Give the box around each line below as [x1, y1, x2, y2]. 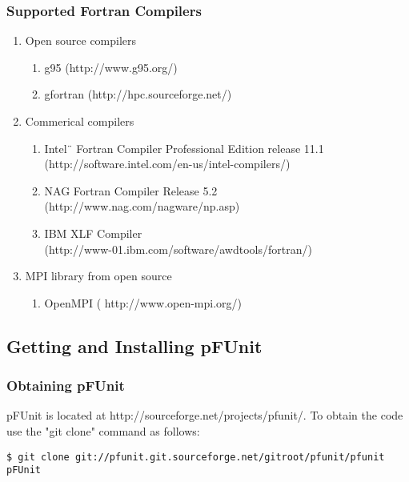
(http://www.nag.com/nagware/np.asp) [44, 198, 240, 215]
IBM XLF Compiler [44, 224, 142, 241]
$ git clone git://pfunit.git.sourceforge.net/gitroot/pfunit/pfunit [6, 451, 385, 463]
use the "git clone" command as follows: [6, 422, 200, 439]
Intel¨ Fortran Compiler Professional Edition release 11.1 [44, 139, 324, 156]
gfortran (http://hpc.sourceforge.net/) [44, 86, 232, 102]
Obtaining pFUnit [6, 376, 125, 396]
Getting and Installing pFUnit [6, 333, 263, 358]
